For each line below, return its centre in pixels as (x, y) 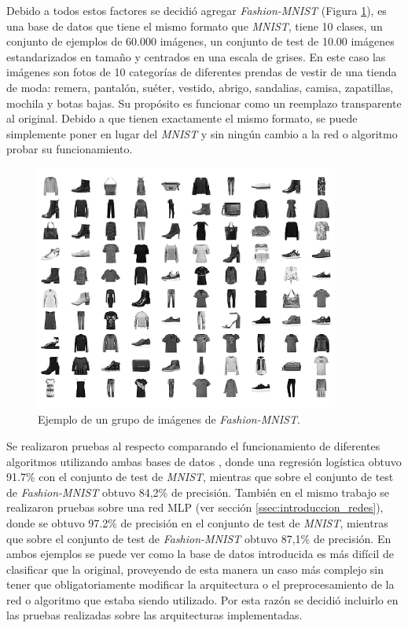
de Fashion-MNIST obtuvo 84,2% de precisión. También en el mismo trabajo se (198, 492)
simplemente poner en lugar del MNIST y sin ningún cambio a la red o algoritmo (202, 133)
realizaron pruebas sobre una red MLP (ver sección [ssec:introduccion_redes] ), (195, 507)
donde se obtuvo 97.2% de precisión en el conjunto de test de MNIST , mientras (197, 522)
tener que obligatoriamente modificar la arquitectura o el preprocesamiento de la (200, 584)
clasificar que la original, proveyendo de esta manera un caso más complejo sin (195, 569)
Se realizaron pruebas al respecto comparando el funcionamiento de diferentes (193, 445)
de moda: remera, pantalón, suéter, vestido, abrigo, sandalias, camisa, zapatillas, (200, 87)
